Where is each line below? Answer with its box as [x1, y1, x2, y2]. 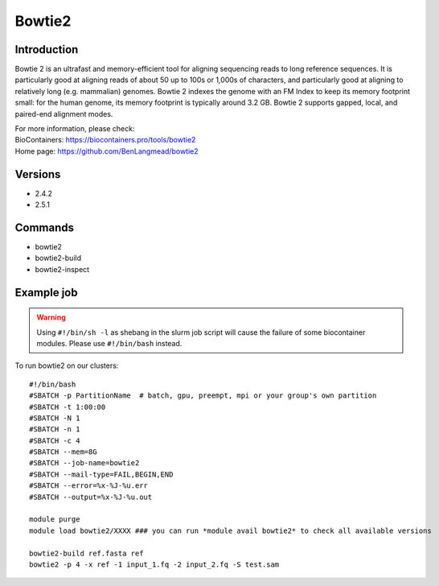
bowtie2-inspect [35, 264, 90, 274]
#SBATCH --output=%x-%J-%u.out [29, 492, 153, 501]
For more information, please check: [14, 124, 135, 134]
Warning [36, 312, 66, 322]
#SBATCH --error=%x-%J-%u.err [29, 481, 149, 490]
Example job [14, 286, 78, 299]
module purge [29, 515, 80, 524]
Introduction [14, 43, 79, 56]
